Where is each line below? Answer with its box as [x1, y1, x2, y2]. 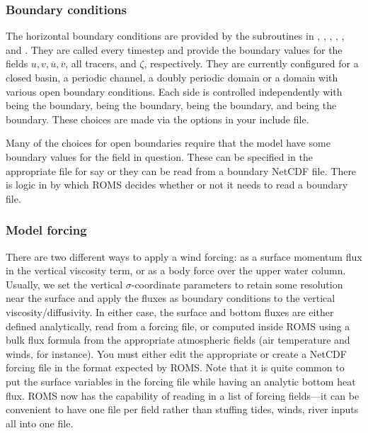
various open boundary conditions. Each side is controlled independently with [6, 84, 343, 99]
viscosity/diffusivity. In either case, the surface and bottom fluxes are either [6, 304, 334, 319]
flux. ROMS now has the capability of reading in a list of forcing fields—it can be [6, 388, 360, 403]
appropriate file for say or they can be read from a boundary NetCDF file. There [6, 163, 357, 178]
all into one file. [6, 415, 74, 430]
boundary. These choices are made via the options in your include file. [6, 111, 309, 126]
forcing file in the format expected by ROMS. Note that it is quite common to [6, 360, 345, 375]
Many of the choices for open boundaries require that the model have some [6, 135, 330, 150]
